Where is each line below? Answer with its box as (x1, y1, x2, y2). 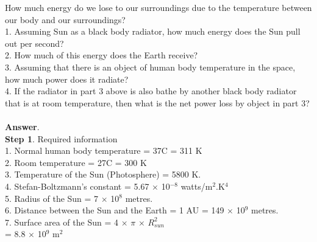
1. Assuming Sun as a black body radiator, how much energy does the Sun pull (5, 25, 301, 38)
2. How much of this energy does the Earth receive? (5, 49, 198, 61)
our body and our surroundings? (5, 13, 126, 26)
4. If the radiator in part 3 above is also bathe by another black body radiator (5, 85, 297, 97)
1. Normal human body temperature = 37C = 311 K (5, 144, 202, 157)
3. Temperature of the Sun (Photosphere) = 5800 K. (5, 168, 201, 181)
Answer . (5, 120, 40, 133)
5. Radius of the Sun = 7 (5, 192, 99, 204)
